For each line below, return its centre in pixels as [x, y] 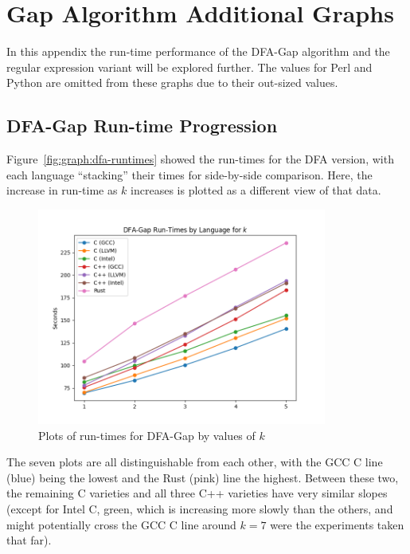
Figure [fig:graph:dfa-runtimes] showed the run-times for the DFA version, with [200, 159]
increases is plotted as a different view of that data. [256, 190]
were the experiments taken [337, 524]
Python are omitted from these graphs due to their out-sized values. [172, 83]
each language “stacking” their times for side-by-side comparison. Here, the [189, 174]
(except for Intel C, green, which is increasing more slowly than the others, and [200, 508]
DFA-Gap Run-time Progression [142, 126]
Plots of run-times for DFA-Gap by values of [147, 435]
